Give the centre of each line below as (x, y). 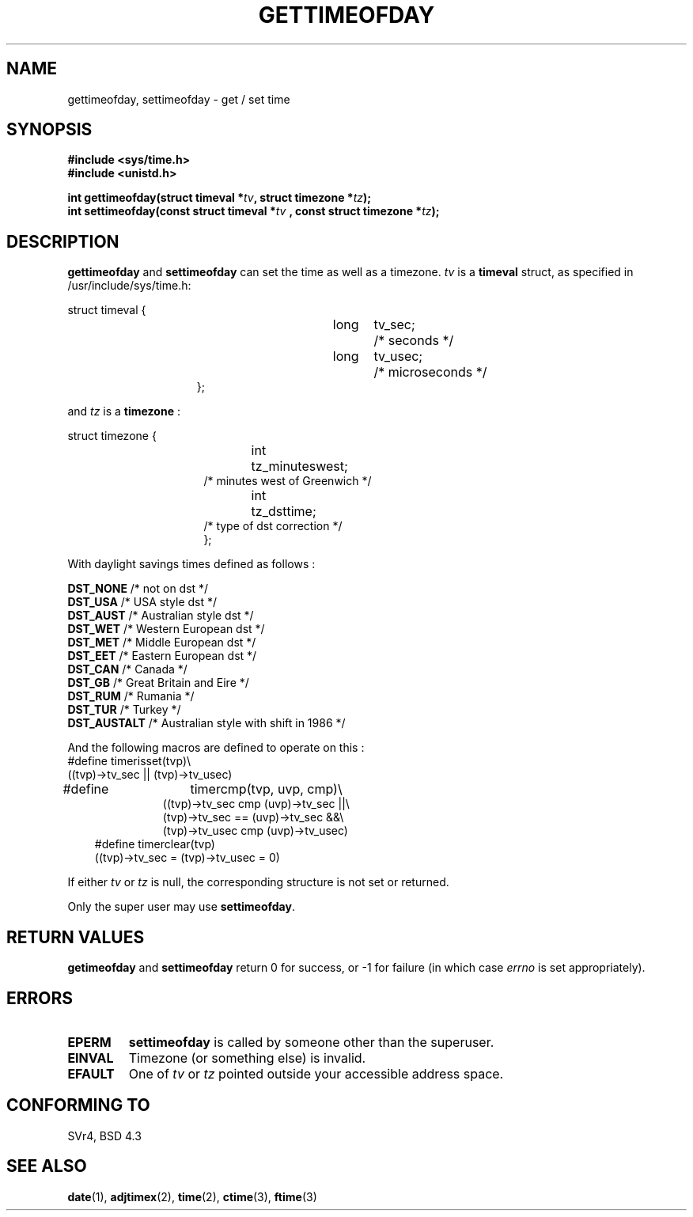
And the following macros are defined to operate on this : (216, 748)
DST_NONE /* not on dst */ (138, 589)
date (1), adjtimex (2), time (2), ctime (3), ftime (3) (192, 1196)
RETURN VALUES (76, 937)
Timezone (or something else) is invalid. (247, 1058)
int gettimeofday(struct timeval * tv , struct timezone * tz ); (220, 198)
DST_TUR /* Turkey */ (124, 710)
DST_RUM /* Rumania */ (131, 696)
